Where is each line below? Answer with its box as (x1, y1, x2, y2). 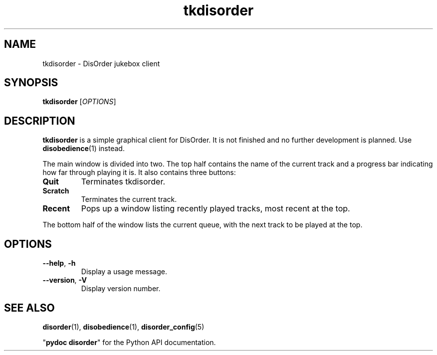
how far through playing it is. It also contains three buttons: (42, 168, 236, 177)
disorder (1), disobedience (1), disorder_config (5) (42, 322, 205, 331)
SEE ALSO (4, 301, 55, 314)
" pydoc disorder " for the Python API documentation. (42, 338, 216, 347)
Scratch (42, 186, 69, 195)
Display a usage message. (81, 267, 167, 276)
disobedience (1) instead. (42, 144, 125, 153)
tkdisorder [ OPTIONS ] (42, 97, 116, 106)
